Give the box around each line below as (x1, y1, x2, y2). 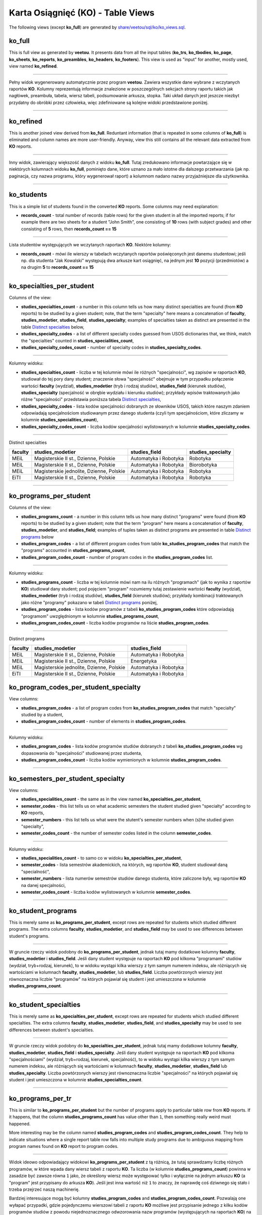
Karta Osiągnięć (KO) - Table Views (9, 7, 155, 18)
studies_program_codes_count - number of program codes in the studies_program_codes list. (21, 554, 213, 560)
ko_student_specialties (9, 1000, 81, 1008)
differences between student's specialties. (9, 1027, 94, 1033)
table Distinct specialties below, (21, 324, 84, 330)
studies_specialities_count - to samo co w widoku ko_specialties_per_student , (21, 855, 182, 861)
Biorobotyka (189, 461, 217, 468)
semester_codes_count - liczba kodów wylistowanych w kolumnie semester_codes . (21, 889, 192, 895)
